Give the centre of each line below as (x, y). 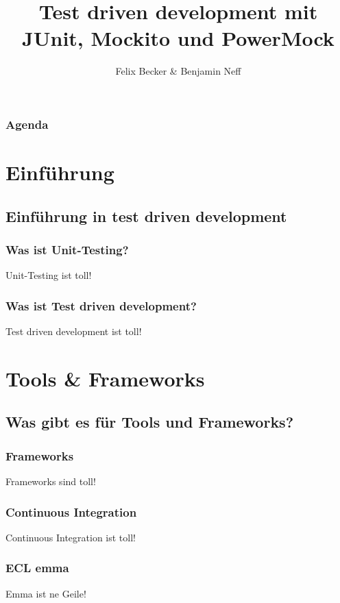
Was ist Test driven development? (101, 305)
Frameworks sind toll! (51, 481)
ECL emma (37, 568)
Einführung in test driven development (146, 216)
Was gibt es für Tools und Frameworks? (150, 422)
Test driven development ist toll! (74, 331)
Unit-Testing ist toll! (49, 275)
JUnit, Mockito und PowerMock (178, 38)
